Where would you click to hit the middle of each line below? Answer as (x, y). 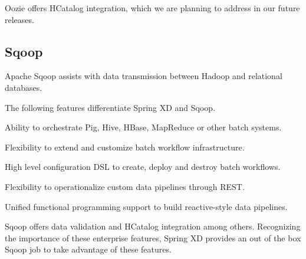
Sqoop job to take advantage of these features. (88, 249)
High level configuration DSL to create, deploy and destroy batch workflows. (143, 167)
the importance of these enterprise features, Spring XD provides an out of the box (153, 237)
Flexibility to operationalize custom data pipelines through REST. (125, 186)
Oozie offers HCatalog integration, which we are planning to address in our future (152, 8)
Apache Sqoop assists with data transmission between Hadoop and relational (144, 76)
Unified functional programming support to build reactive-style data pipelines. (146, 206)
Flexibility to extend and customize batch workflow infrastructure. (125, 147)
